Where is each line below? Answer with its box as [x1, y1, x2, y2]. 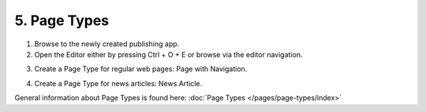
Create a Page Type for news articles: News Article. [34, 78, 203, 88]
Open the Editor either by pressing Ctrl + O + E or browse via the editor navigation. [34, 49, 303, 59]
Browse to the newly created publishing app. [34, 39, 180, 49]
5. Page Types [14, 12, 110, 29]
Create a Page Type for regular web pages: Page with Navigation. [34, 64, 248, 74]
